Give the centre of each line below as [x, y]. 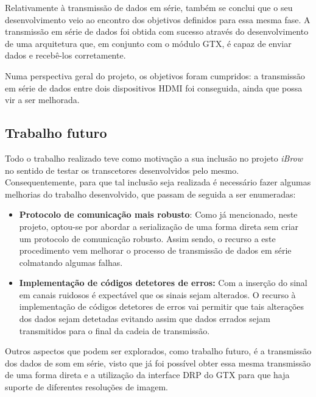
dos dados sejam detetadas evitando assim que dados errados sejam [145, 319]
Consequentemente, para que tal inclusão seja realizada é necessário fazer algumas [158, 182]
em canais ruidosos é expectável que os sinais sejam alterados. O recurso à [157, 294]
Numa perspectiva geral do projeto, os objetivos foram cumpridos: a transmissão [155, 75]
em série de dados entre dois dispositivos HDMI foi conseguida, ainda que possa [154, 88]
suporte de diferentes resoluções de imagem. [86, 387]
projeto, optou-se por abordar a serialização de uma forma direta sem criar [159, 226]
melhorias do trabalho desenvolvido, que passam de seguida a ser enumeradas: [150, 194]
